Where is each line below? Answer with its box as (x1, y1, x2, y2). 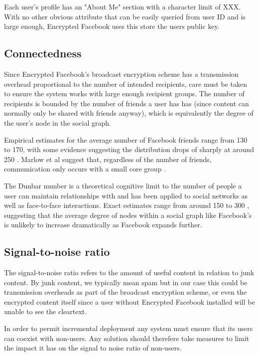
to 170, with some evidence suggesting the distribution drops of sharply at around (4, 144, 254, 155)
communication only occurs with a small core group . (4, 164, 166, 174)
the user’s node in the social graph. (4, 117, 111, 128)
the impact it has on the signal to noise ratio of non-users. (4, 343, 182, 353)
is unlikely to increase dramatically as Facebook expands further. (4, 219, 202, 230)
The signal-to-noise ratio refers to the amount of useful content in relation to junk (4, 267, 255, 278)
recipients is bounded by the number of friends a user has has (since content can (4, 98, 249, 108)
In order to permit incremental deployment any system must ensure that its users (4, 323, 253, 334)
